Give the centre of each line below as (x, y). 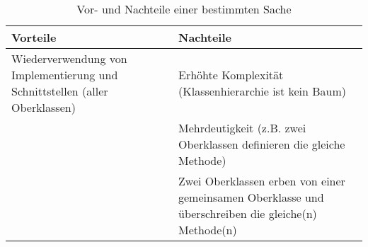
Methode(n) (208, 230)
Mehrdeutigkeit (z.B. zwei (242, 128)
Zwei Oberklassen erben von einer (262, 181)
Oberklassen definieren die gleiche (262, 144)
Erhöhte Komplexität (231, 75)
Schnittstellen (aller (60, 91)
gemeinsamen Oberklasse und (251, 197)
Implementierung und (65, 75)
